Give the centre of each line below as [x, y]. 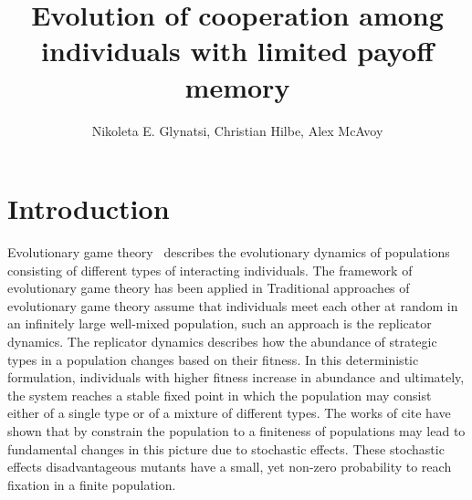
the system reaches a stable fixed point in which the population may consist [220, 395]
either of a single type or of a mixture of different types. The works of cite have [229, 413]
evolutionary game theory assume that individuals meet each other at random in [233, 305]
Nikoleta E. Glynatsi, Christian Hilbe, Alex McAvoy [237, 130]
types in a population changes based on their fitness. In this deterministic [213, 359]
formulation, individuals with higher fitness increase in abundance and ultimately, [236, 377]
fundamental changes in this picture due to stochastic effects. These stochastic [226, 448]
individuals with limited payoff [237, 51]
